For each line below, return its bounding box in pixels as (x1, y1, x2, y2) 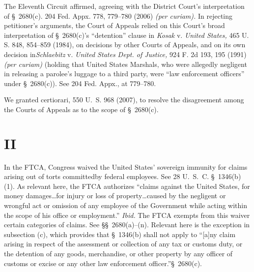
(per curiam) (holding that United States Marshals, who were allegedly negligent (4, 59, 247, 69)
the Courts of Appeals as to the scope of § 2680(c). (4, 104, 159, 114)
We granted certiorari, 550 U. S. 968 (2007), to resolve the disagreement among (4, 94, 244, 105)
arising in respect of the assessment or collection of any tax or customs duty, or (4, 239, 243, 249)
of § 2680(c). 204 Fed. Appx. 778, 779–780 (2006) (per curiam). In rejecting (4, 10, 233, 21)
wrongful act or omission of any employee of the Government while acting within (4, 200, 248, 211)
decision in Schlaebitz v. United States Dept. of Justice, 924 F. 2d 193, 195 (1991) (4, 49, 247, 59)
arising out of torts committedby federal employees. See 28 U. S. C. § (4, 171, 215, 181)
